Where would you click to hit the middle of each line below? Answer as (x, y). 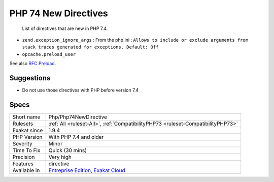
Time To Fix (26, 150)
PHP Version (27, 137)
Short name (26, 117)
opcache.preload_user (49, 54)
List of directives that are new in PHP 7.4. (65, 28)
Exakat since (28, 130)
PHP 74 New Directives (59, 13)
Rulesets (23, 124)
